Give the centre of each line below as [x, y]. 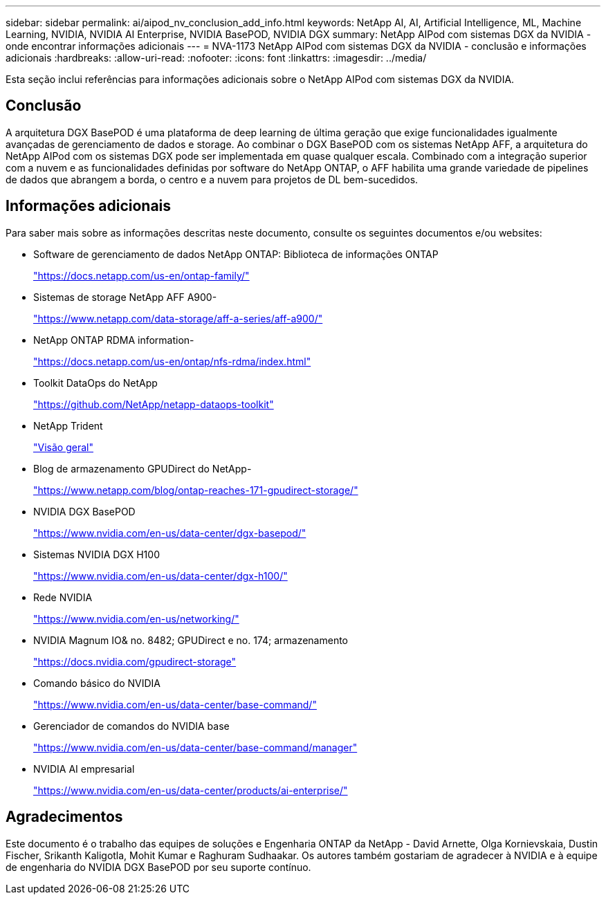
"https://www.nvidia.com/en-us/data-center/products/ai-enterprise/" [191, 790]
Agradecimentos [64, 817]
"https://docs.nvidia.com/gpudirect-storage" [135, 661]
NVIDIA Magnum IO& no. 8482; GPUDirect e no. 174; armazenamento [191, 640]
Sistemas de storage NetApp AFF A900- [125, 297]
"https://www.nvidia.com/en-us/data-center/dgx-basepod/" [170, 533]
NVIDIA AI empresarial [84, 769]
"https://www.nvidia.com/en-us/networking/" [136, 618]
